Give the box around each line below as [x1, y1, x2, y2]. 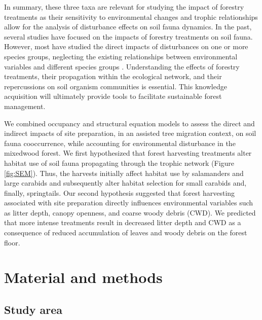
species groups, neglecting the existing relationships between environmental [4, 51, 238, 61]
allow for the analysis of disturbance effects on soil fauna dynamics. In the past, [4, 21, 252, 32]
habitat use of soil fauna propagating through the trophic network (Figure [4, 157, 235, 168]
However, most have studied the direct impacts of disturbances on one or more [4, 41, 248, 52]
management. [4, 100, 46, 111]
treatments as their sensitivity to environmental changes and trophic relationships [4, 11, 258, 22]
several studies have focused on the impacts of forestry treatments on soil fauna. [4, 31, 253, 42]
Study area [4, 302, 62, 317]
